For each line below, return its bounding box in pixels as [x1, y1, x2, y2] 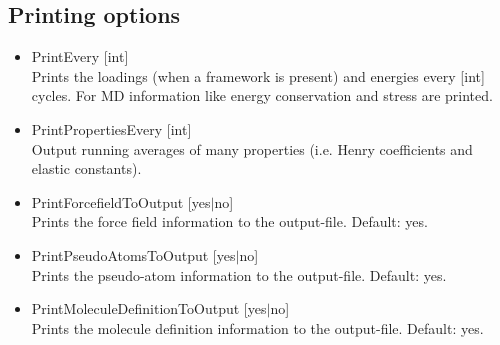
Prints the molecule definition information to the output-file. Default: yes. [31, 317, 484, 338]
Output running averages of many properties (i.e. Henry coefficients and [31, 138, 473, 159]
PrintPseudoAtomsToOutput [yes [31, 244, 236, 265]
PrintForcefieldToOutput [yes [31, 191, 211, 212]
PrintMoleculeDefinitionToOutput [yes [31, 298, 267, 319]
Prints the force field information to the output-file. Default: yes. [31, 211, 428, 232]
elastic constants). [31, 158, 142, 179]
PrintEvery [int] [31, 46, 129, 67]
